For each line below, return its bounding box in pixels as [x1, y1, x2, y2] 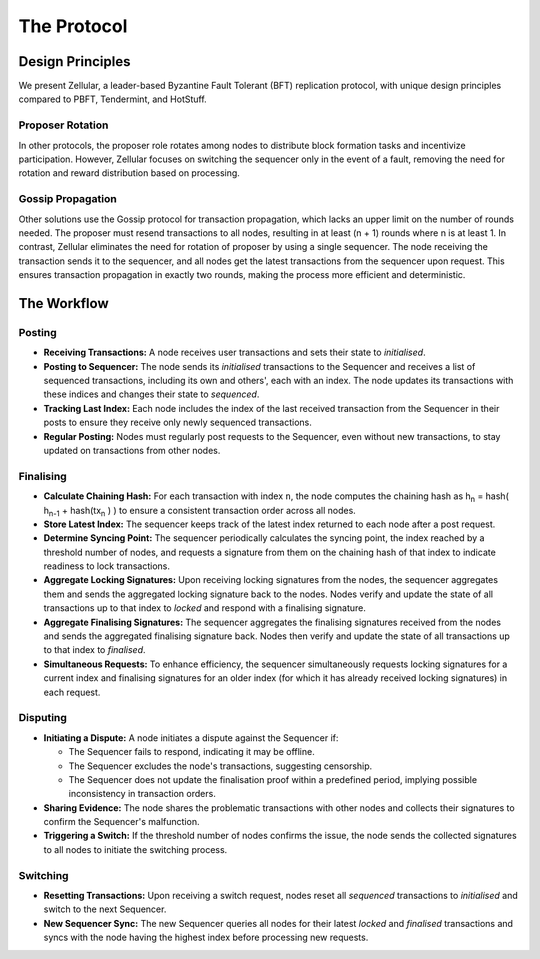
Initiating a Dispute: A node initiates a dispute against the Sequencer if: [43, 731, 339, 744]
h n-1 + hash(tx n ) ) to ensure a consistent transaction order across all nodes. [43, 504, 357, 519]
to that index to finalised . [43, 644, 146, 656]
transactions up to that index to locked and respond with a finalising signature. [43, 602, 367, 614]
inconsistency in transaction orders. [68, 788, 217, 800]
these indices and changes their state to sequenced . [43, 388, 260, 400]
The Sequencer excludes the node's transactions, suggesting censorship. [68, 760, 373, 772]
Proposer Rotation [18, 118, 109, 132]
